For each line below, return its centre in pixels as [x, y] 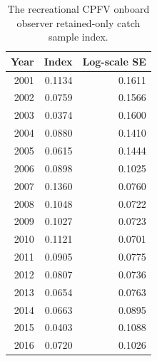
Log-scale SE [114, 61]
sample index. [78, 37]
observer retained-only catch [78, 22]
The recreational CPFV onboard [78, 9]
